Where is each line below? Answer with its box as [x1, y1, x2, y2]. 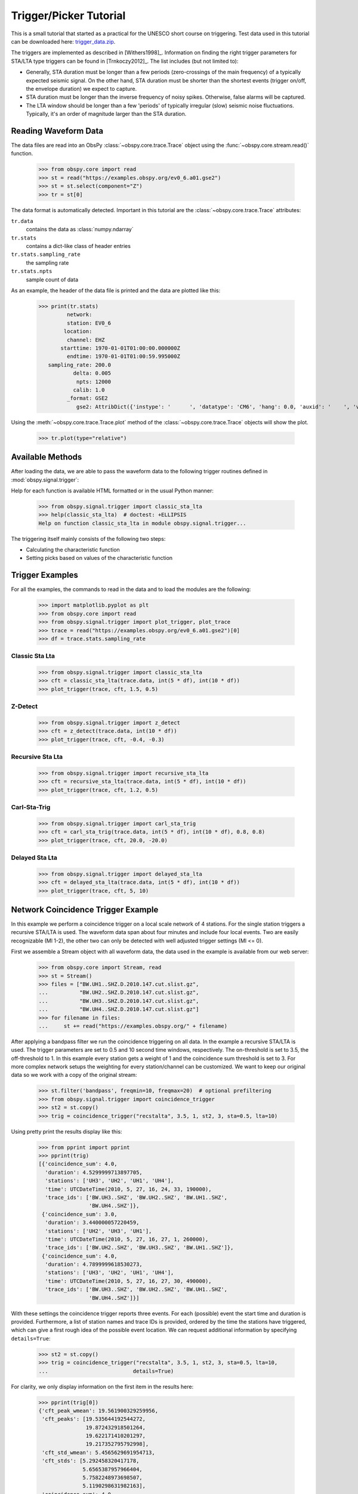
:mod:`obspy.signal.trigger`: [11, 476, 79, 483]
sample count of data [26, 275, 79, 283]
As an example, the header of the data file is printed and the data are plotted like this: [11, 287, 221, 294]
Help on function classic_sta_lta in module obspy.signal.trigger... [38, 520, 246, 526]
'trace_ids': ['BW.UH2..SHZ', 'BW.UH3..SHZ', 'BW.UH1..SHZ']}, [45, 1244, 234, 1251]
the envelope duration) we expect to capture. [26, 85, 137, 92]
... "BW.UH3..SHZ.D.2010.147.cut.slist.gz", [38, 997, 199, 1004]
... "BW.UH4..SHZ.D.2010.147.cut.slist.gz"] [38, 1006, 199, 1013]
